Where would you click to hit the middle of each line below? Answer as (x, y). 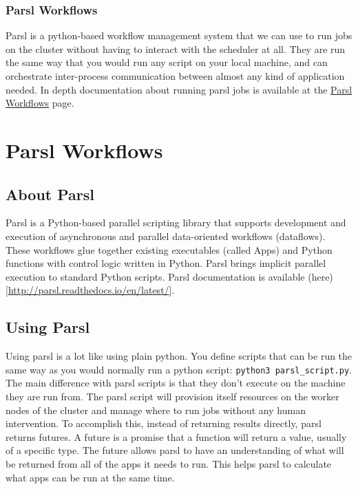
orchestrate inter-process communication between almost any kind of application (175, 76)
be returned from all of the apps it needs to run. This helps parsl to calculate (169, 463)
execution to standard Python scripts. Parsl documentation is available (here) (169, 276)
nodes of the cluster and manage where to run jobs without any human (156, 410)
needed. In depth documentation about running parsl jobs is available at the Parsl (179, 89)
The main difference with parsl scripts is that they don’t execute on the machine (176, 383)
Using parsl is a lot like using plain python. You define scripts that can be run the (179, 356)
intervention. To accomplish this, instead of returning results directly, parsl (164, 423)
